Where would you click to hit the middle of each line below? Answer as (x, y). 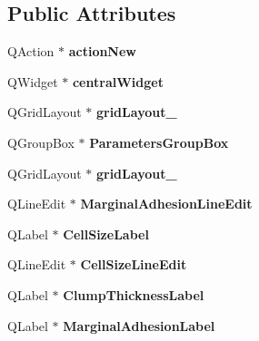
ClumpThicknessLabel (134, 294)
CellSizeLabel (106, 234)
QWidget (33, 81)
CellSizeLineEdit (134, 264)
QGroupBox (41, 142)
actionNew (102, 51)
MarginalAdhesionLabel (139, 325)
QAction (31, 51)
